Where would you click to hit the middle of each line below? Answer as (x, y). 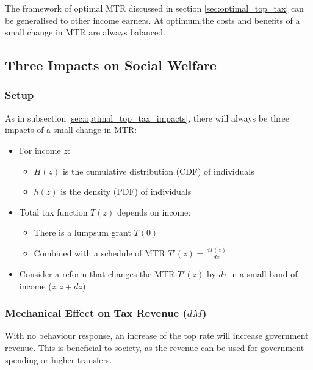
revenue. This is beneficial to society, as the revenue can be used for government (155, 348)
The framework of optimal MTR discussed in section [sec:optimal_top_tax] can (154, 8)
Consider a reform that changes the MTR (97, 274)
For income (40, 150)
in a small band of (264, 274)
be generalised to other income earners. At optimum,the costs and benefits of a (153, 20)
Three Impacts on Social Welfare (111, 65)
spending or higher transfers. (59, 359)
